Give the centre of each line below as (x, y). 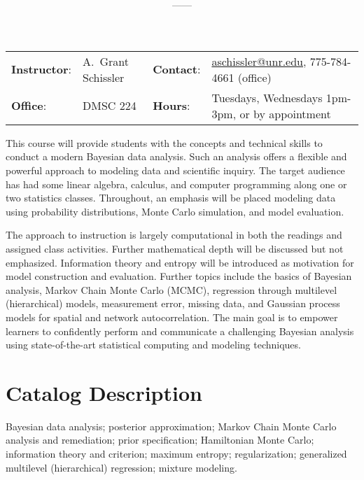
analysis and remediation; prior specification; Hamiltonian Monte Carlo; (160, 440)
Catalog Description (104, 392)
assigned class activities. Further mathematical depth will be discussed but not (175, 248)
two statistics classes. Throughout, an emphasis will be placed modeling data (171, 198)
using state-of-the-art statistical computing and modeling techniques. (153, 345)
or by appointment (285, 113)
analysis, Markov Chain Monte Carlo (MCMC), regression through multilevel (171, 289)
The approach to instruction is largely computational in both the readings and (174, 235)
